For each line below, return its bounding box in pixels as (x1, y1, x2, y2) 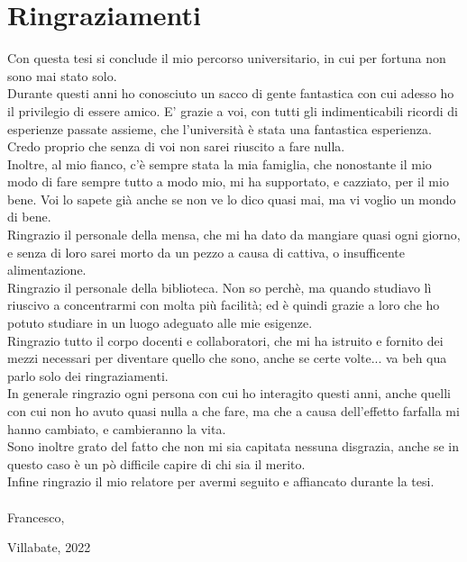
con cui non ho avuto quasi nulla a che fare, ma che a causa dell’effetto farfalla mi (7, 402, 460, 420)
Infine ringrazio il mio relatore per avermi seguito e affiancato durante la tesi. (7, 472, 435, 491)
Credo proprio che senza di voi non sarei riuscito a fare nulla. (7, 137, 345, 156)
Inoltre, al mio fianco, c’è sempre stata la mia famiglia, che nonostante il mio (7, 154, 432, 173)
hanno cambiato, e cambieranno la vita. (7, 419, 226, 438)
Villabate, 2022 (7, 538, 91, 557)
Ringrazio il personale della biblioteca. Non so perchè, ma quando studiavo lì (7, 277, 432, 296)
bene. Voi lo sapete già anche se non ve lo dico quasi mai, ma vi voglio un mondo (7, 189, 456, 208)
